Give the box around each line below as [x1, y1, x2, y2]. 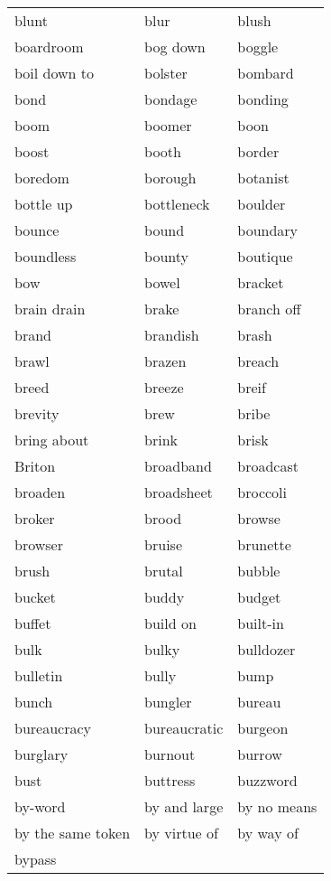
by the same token [14, 822, 131, 843]
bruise [144, 534, 182, 555]
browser [14, 534, 63, 555]
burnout [144, 744, 196, 764]
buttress [144, 770, 196, 791]
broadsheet [144, 482, 213, 502]
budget [237, 586, 281, 607]
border [237, 141, 280, 162]
